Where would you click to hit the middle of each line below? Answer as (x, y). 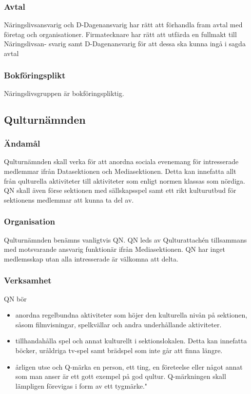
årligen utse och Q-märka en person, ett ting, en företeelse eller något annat (129, 366)
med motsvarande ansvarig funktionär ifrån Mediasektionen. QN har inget (115, 249)
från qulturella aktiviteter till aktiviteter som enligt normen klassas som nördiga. (125, 180)
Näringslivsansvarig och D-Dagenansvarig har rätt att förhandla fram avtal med (123, 25)
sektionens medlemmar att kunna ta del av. (69, 199)
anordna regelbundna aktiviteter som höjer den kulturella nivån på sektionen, (131, 315)
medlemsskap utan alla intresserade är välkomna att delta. (91, 258)
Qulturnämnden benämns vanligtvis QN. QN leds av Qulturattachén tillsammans (125, 239)
